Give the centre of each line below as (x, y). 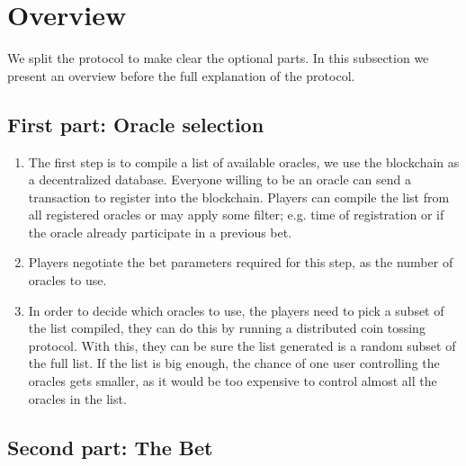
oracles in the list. (77, 398)
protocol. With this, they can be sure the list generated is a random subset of (242, 345)
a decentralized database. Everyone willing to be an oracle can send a (220, 179)
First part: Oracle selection (136, 124)
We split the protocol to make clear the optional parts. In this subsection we (218, 58)
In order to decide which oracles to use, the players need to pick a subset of (236, 310)
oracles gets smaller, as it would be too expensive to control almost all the (233, 381)
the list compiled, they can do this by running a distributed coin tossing (227, 328)
